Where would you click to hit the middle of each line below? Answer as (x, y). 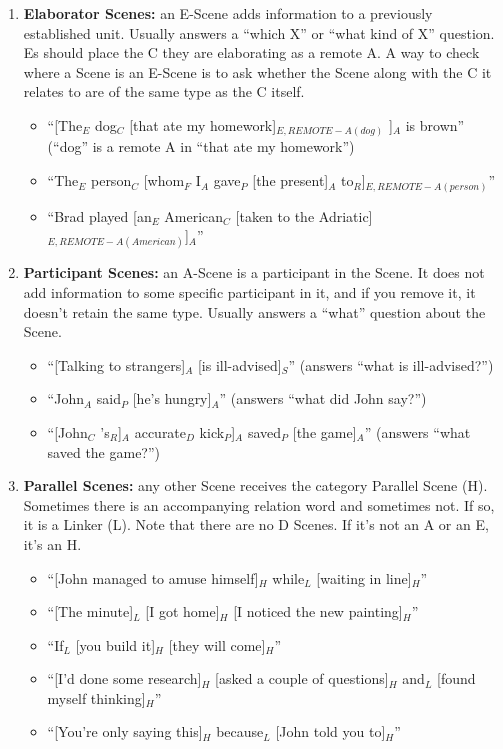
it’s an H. (52, 543)
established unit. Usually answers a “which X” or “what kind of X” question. (259, 32)
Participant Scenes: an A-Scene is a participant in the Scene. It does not (254, 272)
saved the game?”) (104, 451)
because (240, 731)
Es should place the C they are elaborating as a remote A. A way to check (251, 52)
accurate (160, 431)
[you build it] (115, 644)
